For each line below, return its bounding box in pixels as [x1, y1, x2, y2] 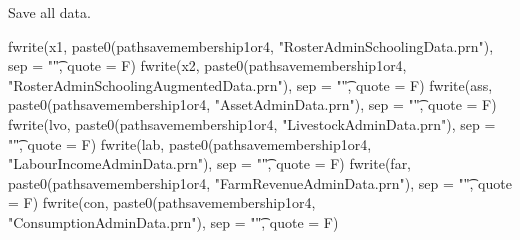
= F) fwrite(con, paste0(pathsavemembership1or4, [8, 192, 316, 213]
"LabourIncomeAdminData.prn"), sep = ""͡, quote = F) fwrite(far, [8, 153, 412, 174]
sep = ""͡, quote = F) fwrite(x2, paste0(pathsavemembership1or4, [8, 55, 407, 76]
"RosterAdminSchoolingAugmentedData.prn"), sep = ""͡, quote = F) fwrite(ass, [8, 74, 493, 95]
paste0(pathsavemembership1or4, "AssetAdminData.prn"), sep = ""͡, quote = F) [8, 94, 497, 115]
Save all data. [8, 2, 91, 22]
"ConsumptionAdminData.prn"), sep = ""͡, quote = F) [8, 211, 339, 232]
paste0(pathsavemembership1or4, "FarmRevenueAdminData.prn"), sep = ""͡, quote [8, 172, 512, 193]
